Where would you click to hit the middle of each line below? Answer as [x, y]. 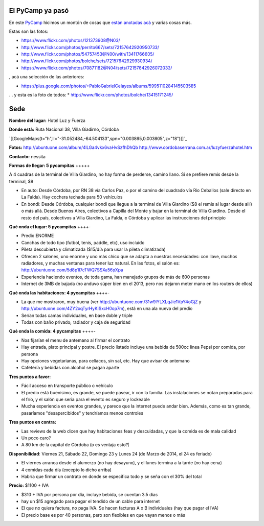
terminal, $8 [21, 181]
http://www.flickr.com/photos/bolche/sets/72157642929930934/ [87, 61]
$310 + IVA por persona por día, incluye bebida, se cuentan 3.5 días [90, 494]
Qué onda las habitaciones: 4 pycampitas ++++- [59, 293]
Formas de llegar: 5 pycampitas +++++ [49, 165]
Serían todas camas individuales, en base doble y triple [77, 315]
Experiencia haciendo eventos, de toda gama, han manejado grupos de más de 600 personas [116, 277]
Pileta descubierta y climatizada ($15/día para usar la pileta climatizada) [93, 249]
